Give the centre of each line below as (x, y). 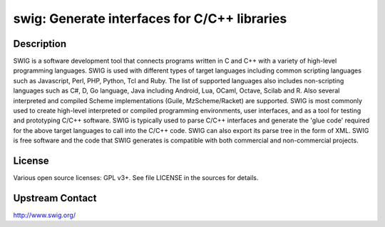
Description (40, 44)
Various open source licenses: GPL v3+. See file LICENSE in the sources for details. (136, 178)
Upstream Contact (55, 198)
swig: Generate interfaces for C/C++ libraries (150, 19)
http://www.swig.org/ (45, 215)
